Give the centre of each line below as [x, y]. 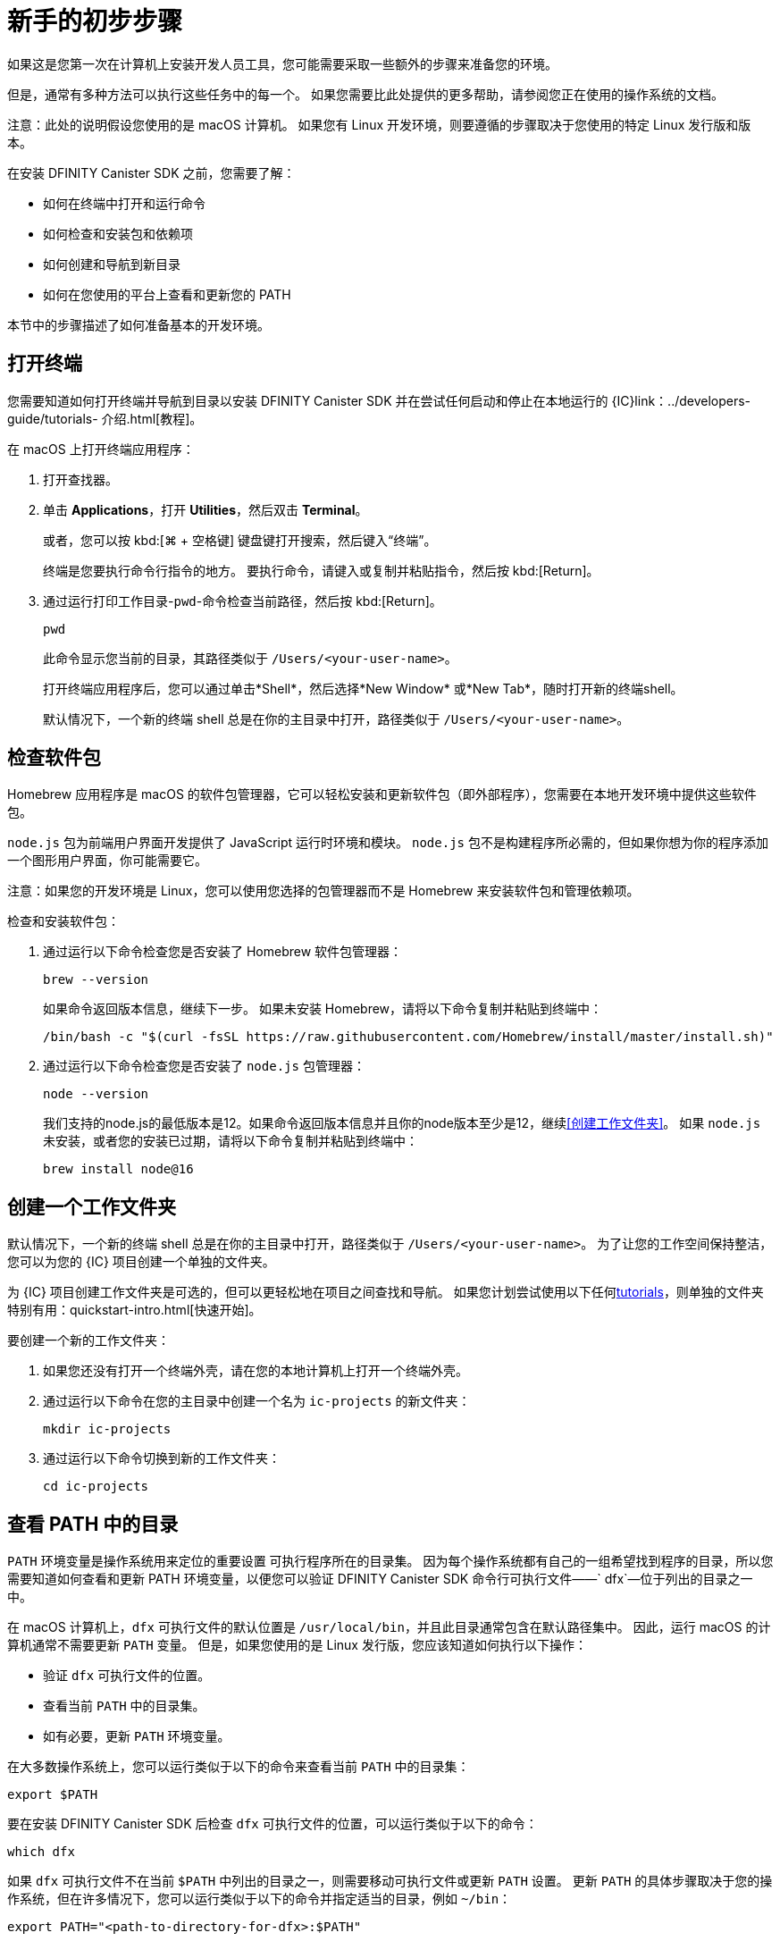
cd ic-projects [96, 1487]
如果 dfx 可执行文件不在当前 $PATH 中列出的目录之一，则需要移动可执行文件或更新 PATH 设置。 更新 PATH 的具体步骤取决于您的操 [390, 1881]
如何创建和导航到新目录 [112, 264]
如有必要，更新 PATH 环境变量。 [137, 1736]
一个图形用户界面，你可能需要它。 [107, 861]
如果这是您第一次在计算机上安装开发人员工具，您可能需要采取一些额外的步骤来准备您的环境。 [282, 63]
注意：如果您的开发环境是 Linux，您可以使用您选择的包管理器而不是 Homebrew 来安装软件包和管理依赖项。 [323, 891]
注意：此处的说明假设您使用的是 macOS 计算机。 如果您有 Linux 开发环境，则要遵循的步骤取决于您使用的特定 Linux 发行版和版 [379, 124]
